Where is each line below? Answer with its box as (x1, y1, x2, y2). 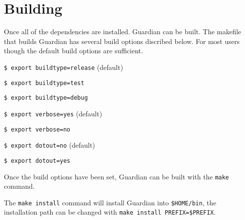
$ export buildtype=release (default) (4, 62, 123, 72)
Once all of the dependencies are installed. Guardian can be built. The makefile (4, 26, 242, 37)
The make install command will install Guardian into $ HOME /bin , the (4, 197, 216, 207)
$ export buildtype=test (4, 79, 84, 87)
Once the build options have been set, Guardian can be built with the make (4, 171, 229, 181)
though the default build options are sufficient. (4, 45, 143, 56)
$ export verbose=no (4, 126, 71, 133)
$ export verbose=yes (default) (4, 108, 102, 118)
